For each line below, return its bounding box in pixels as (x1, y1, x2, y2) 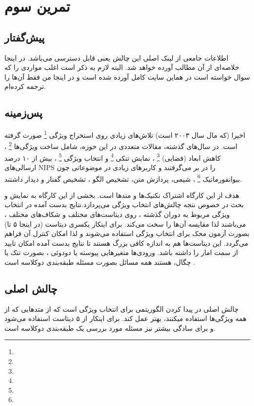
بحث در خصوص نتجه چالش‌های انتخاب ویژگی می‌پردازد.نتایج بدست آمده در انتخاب (4, 199, 244, 210)
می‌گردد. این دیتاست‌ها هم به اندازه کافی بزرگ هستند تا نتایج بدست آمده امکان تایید (4, 237, 249, 248)
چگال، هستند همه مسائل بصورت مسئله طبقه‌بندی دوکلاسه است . (4, 256, 195, 267)
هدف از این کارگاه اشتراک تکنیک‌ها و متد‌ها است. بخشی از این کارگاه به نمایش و (4, 190, 239, 200)
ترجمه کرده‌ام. (4, 81, 46, 91)
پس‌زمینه (4, 105, 42, 120)
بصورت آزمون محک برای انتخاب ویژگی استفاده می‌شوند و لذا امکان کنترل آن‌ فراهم (4, 228, 250, 238)
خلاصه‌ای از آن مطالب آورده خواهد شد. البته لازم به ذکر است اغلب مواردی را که (4, 62, 239, 72)
